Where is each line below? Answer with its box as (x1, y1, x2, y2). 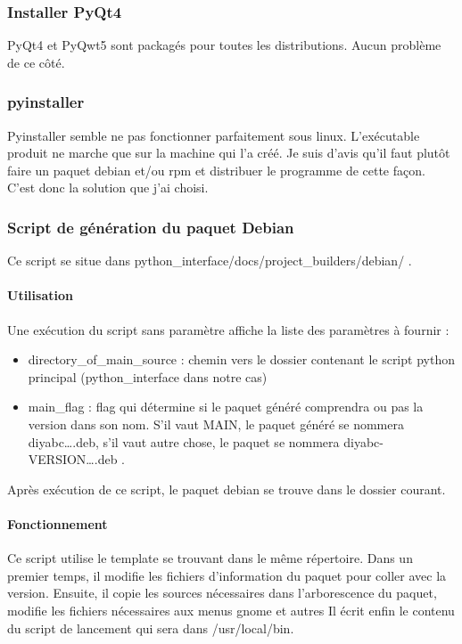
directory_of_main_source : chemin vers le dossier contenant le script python (28, 350, 455, 369)
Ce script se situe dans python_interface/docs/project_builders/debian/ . (7, 251, 412, 270)
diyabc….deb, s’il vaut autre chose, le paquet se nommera (28, 432, 340, 451)
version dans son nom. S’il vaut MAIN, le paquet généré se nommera (28, 414, 404, 433)
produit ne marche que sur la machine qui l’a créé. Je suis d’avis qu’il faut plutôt (7, 143, 450, 162)
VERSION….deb (28, 450, 118, 469)
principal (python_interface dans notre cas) (28, 367, 268, 386)
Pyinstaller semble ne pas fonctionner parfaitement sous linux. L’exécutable (7, 126, 420, 144)
